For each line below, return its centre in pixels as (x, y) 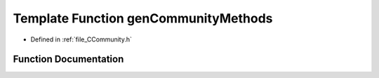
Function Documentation (68, 59)
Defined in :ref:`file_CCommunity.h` (81, 39)
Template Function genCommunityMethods (143, 18)
